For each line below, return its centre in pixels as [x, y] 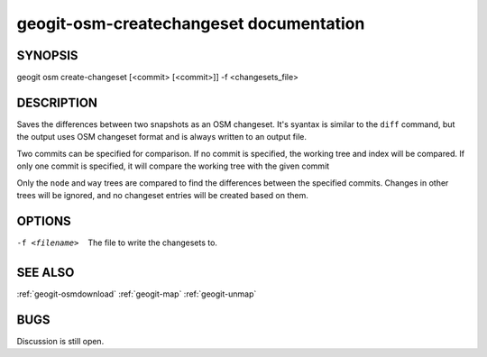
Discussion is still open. [60, 341]
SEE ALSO [46, 272]
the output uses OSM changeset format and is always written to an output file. [161, 137]
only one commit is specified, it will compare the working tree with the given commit [173, 166]
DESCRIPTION [57, 102]
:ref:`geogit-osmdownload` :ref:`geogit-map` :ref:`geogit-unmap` [137, 294]
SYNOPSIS [47, 55]
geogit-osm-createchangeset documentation [191, 23]
